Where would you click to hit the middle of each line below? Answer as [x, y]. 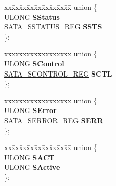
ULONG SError [30, 110]
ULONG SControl [34, 63]
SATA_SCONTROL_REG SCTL [58, 73]
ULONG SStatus [32, 16]
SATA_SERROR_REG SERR [54, 120]
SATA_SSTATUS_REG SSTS [53, 27]
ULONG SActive [32, 167]
